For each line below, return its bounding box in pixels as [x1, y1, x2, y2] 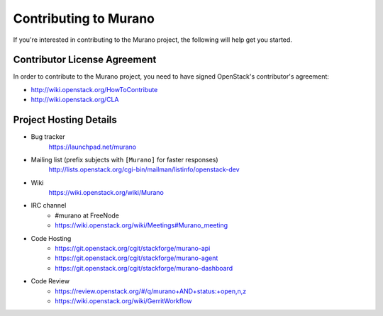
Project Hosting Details [13, 114, 117, 126]
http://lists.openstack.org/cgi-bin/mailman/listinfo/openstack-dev [48, 165, 240, 174]
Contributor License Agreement [13, 54, 157, 66]
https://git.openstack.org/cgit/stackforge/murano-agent [55, 254, 218, 262]
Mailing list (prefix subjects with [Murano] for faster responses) [30, 155, 219, 164]
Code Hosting [30, 234, 72, 242]
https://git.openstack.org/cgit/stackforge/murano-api [55, 244, 211, 253]
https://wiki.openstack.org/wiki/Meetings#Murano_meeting [55, 221, 228, 230]
